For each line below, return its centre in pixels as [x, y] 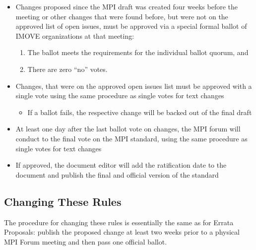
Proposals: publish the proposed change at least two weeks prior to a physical [122, 232]
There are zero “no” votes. [67, 69]
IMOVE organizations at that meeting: [75, 35]
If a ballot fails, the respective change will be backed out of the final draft [140, 112]
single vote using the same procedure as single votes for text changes [120, 95]
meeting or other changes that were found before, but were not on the [122, 16]
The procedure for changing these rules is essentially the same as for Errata [119, 222]
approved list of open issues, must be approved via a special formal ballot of [131, 26]
